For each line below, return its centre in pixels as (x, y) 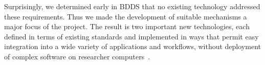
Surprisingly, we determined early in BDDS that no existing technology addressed (132, 6)
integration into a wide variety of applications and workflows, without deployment (132, 46)
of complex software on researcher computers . (77, 56)
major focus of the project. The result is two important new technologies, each (127, 26)
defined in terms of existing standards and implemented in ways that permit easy (131, 36)
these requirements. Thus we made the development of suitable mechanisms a (126, 16)
